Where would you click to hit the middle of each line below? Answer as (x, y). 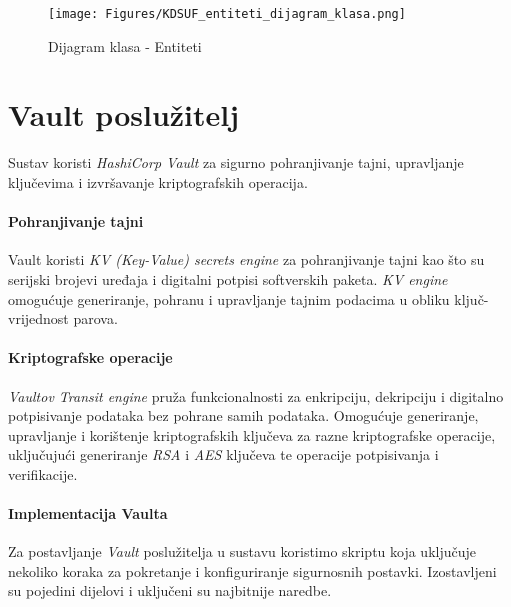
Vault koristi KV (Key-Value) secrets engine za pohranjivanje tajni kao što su (246, 259)
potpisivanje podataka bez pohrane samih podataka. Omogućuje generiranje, (243, 415)
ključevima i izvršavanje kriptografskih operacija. (158, 181)
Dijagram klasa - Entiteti (125, 45)
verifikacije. (43, 473)
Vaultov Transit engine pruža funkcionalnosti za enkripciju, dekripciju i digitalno (256, 395)
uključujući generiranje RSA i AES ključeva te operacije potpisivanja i (223, 454)
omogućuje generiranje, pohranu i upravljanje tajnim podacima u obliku (229, 298)
